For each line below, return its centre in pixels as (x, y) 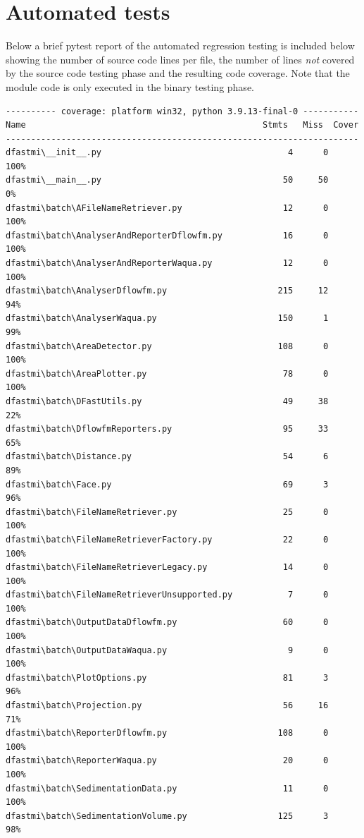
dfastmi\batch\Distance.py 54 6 (167, 457)
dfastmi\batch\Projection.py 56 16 (167, 706)
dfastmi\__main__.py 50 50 (167, 180)
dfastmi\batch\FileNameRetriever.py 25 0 (167, 512)
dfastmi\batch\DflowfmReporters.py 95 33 (167, 429)
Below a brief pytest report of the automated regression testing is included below (180, 45)
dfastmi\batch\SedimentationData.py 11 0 (167, 788)
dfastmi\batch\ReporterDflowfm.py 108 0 (167, 733)
